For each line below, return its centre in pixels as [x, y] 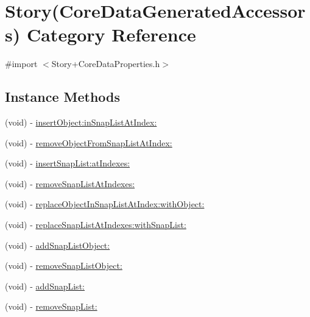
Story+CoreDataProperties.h [106, 64]
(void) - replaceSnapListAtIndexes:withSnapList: [96, 225]
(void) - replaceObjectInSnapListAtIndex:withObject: [105, 204]
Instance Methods [62, 97]
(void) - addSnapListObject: [58, 245]
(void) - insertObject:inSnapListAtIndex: [81, 122]
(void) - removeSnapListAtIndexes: [70, 183]
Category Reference [111, 34]
